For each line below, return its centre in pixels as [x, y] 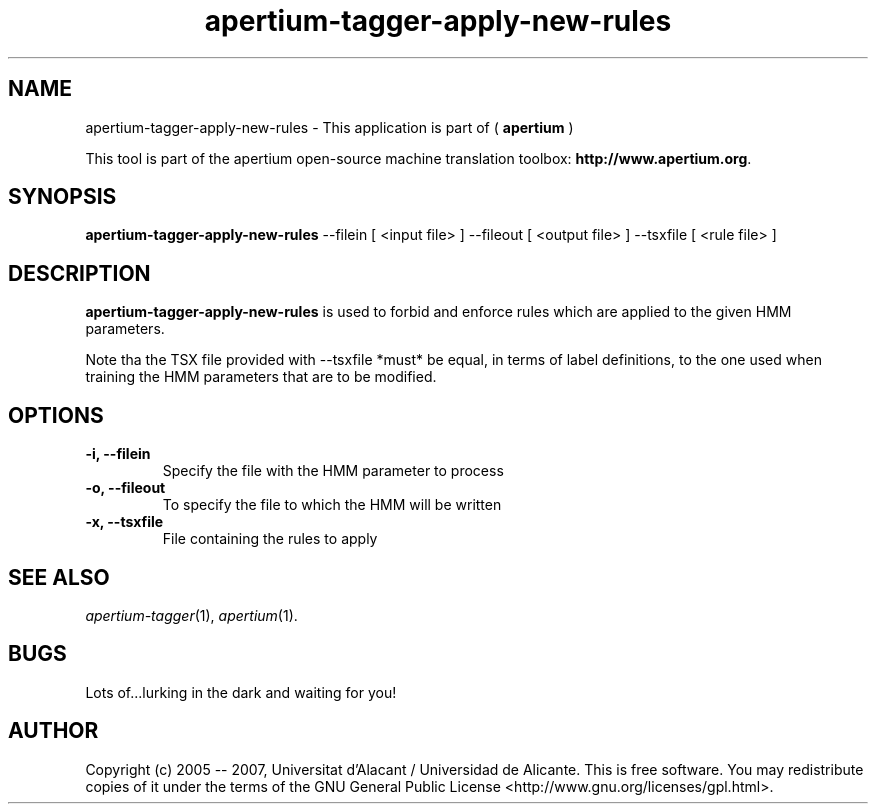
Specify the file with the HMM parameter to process [333, 471]
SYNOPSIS [62, 197]
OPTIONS [56, 415]
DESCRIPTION [79, 273]
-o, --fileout [125, 488]
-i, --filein [118, 454]
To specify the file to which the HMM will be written [332, 505]
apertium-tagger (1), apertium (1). [191, 615]
